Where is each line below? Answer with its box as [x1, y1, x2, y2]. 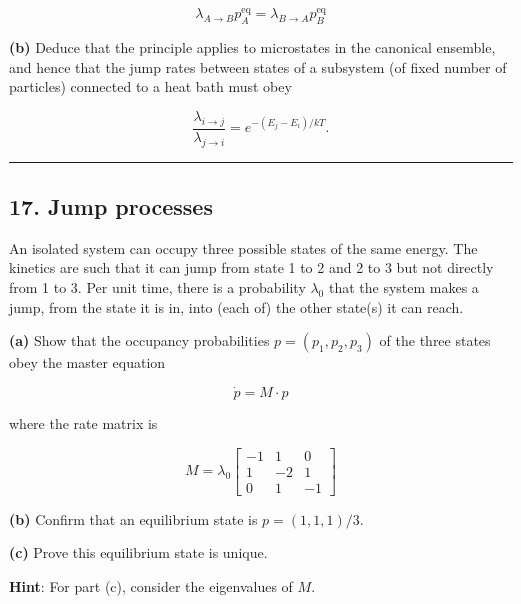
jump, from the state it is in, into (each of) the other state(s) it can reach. [9, 296, 464, 317]
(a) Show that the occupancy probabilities [9, 330, 270, 351]
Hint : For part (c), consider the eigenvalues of [9, 575, 293, 596]
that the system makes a [328, 277, 479, 298]
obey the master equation [9, 352, 166, 373]
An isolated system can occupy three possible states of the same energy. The [9, 237, 478, 258]
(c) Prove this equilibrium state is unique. [9, 542, 268, 563]
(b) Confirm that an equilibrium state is [9, 508, 258, 529]
